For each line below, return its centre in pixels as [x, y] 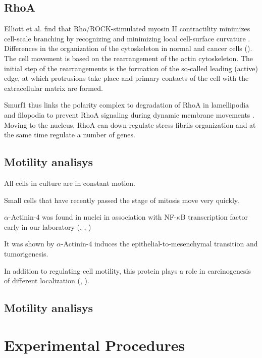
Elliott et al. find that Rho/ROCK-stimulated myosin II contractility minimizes [127, 29]
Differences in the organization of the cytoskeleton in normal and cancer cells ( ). [128, 48]
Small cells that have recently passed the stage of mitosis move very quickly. [122, 200]
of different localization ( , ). [47, 280]
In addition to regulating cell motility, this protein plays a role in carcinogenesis [127, 270]
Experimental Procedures [95, 345]
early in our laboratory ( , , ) [48, 226]
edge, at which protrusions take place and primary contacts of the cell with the [126, 78]
